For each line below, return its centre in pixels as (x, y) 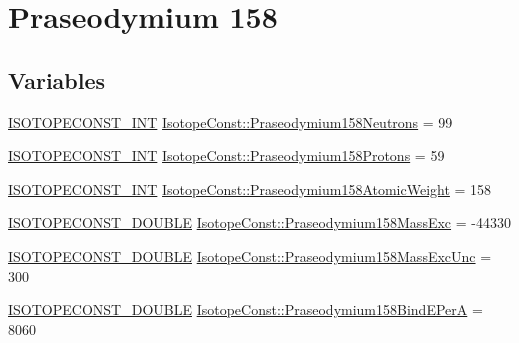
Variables (57, 79)
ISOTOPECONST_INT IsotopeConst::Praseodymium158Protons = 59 (226, 155)
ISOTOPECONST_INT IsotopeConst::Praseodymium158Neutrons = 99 (230, 121)
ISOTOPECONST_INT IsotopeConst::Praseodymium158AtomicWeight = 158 (250, 188)
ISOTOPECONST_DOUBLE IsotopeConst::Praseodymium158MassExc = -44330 (259, 222)
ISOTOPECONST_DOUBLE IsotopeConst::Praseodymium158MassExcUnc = (250, 255)
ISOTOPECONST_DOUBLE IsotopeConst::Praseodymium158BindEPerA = (245, 309)
